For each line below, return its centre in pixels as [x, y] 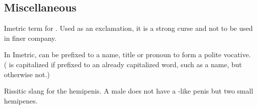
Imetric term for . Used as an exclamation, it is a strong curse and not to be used [128, 28]
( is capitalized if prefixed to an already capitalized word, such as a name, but [123, 64]
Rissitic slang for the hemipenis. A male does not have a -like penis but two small [129, 91]
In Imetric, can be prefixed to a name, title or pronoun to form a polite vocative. [128, 54]
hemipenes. [21, 100]
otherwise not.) [27, 74]
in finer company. [30, 38]
